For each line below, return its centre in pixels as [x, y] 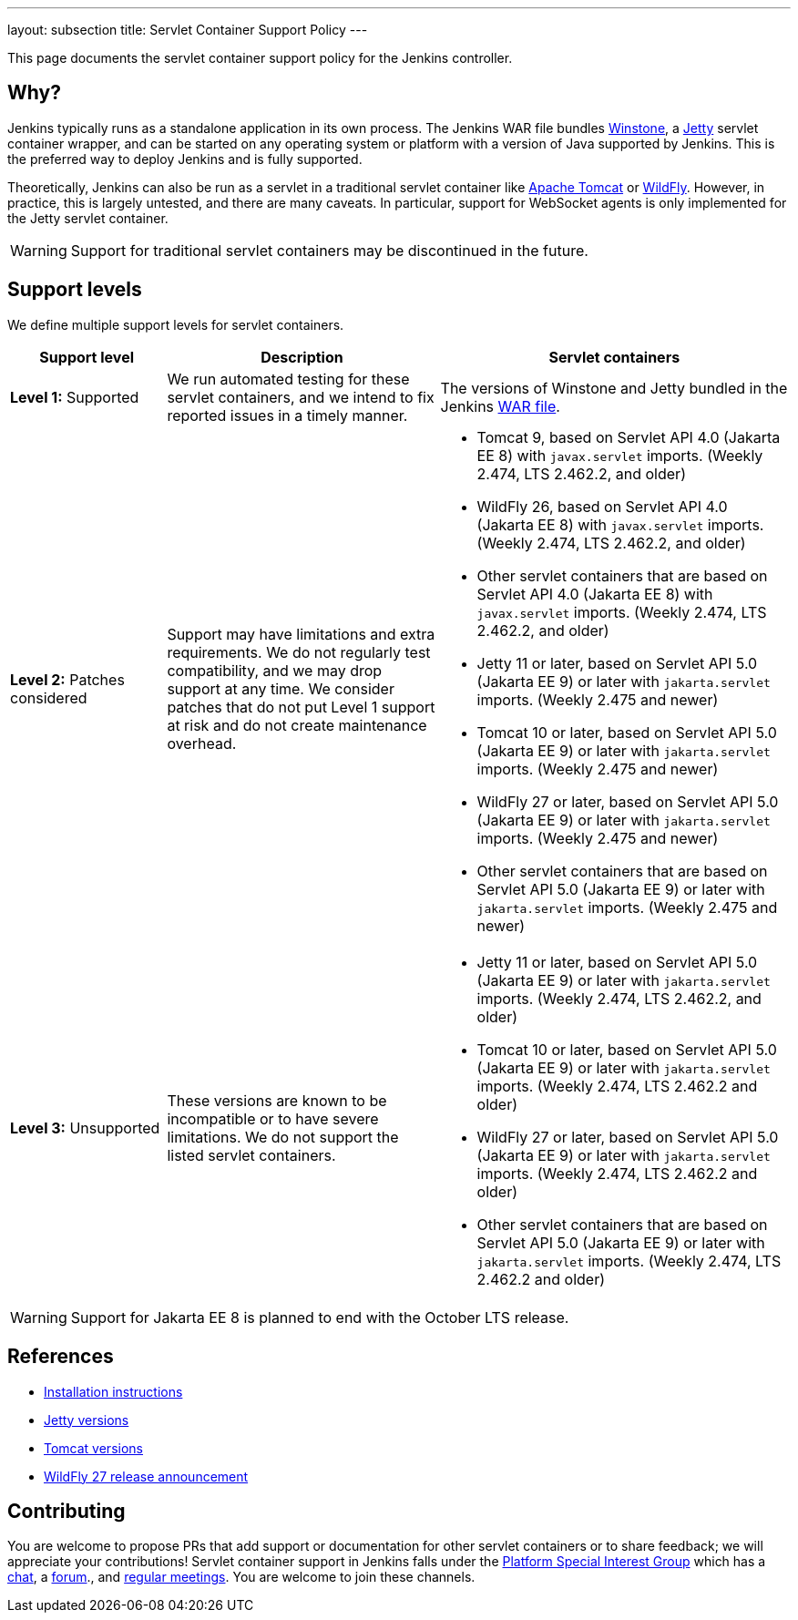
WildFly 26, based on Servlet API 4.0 [602, 506]
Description [302, 357]
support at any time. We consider [281, 688]
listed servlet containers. [251, 1155]
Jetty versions [87, 1420]
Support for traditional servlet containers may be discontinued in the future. [329, 250]
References [61, 1357]
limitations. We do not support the [283, 1137]
